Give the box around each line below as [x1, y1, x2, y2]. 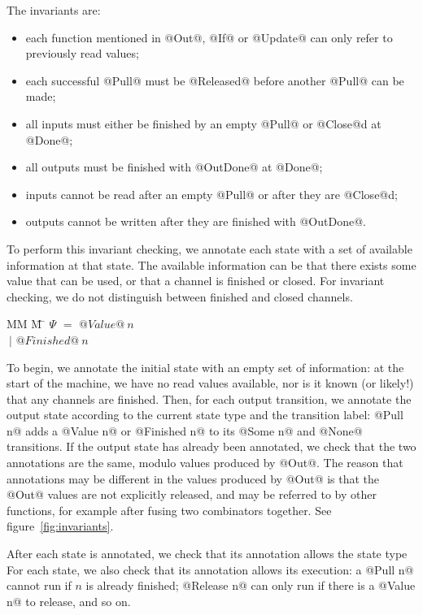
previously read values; [25, 45, 139, 62]
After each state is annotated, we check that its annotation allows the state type [7, 545, 408, 562]
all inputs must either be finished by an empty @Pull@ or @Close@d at [25, 115, 382, 132]
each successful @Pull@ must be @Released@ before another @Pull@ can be [25, 71, 404, 89]
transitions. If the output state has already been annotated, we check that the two [7, 438, 416, 455]
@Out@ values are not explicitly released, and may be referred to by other [7, 486, 377, 503]
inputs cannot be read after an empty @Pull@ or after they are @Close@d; [25, 185, 398, 202]
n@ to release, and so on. [7, 592, 131, 609]
